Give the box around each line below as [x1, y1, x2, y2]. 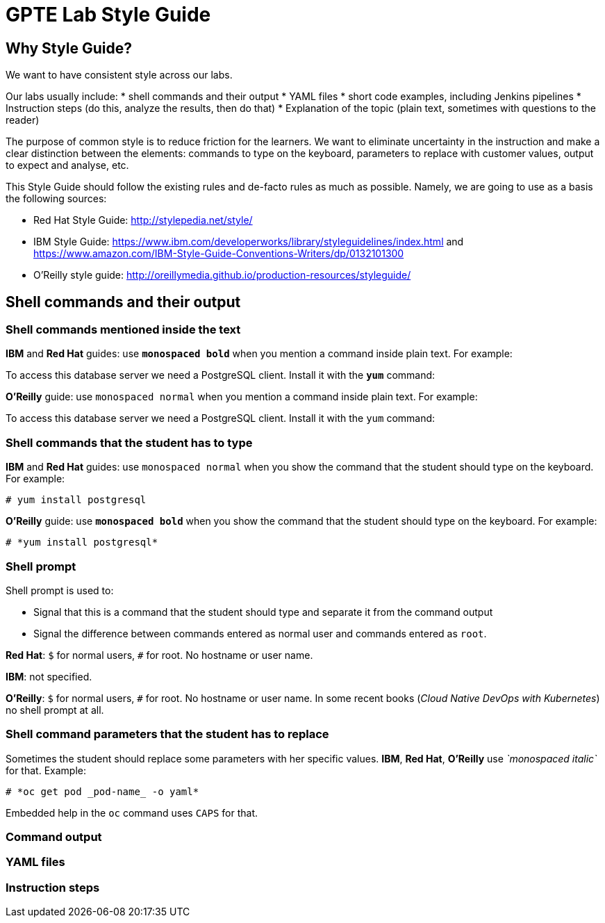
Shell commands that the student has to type [6, 435, 253, 450]
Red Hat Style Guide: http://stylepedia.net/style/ [33, 214, 253, 227]
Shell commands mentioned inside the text [6, 322, 241, 337]
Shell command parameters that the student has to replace [6, 727, 329, 742]
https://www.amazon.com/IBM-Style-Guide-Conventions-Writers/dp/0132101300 [33, 247, 404, 260]
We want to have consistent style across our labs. [6, 69, 233, 81]
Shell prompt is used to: [6, 584, 114, 596]
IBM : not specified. [6, 670, 92, 683]
